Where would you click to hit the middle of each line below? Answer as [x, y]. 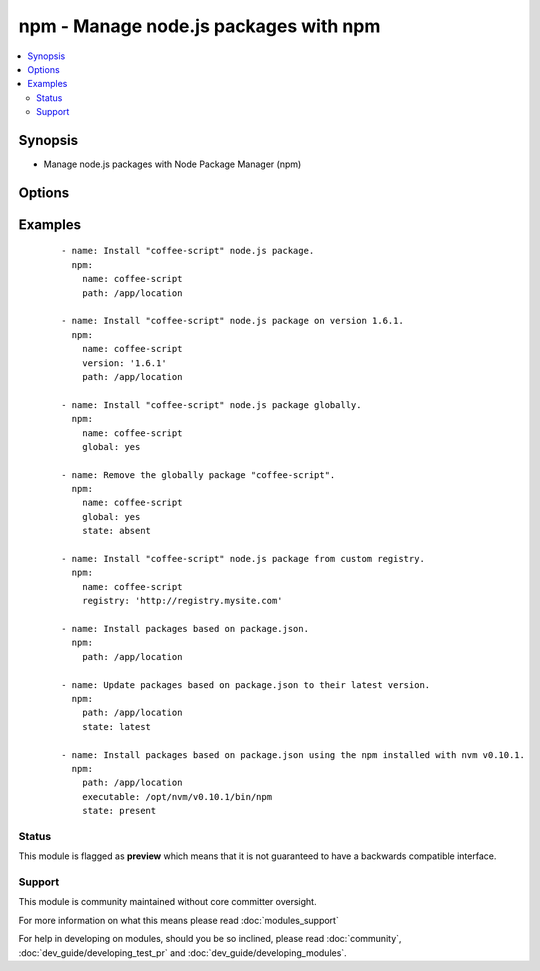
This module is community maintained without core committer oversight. [167, 902]
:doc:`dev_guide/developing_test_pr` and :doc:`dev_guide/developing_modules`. [182, 952]
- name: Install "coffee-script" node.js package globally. [211, 404]
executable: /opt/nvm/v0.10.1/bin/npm [177, 796]
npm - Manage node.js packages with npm [199, 26]
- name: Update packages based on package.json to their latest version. [246, 684]
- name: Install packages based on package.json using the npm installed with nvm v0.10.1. [293, 754]
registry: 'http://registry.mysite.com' [182, 601]
